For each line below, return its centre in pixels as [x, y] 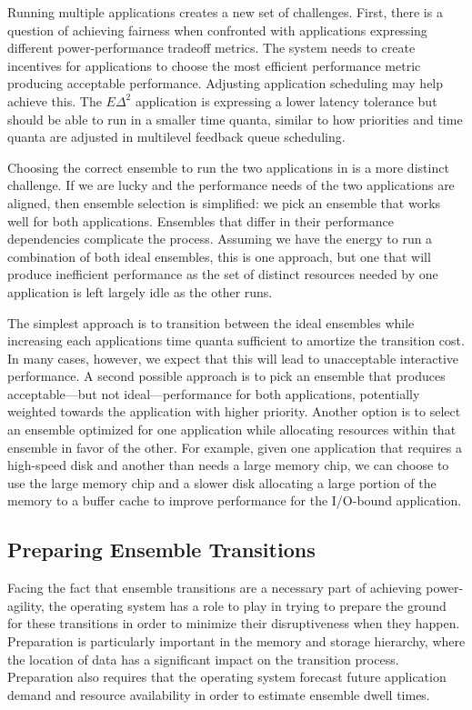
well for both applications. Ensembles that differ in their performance [201, 220]
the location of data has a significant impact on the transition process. [203, 659]
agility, [26, 605]
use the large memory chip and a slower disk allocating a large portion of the [222, 482]
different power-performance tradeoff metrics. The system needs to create [211, 48]
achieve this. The [55, 100]
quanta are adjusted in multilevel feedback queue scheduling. [176, 137]
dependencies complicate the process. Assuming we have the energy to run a [220, 239]
